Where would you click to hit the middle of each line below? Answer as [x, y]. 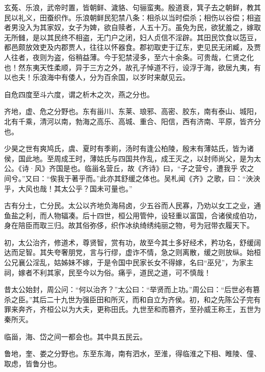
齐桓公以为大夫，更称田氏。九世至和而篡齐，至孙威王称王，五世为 [150, 309]
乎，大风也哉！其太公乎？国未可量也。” [68, 188]
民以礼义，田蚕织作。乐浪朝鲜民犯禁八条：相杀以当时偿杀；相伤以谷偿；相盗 [132, 17]
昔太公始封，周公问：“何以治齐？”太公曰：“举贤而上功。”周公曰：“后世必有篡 [132, 289]
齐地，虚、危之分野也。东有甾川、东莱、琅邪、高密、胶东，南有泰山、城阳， [132, 111]
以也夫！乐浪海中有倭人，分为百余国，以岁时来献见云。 [97, 77]
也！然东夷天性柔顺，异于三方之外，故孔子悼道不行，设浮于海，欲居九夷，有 [132, 67]
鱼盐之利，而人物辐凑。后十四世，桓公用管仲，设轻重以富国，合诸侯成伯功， [132, 215]
